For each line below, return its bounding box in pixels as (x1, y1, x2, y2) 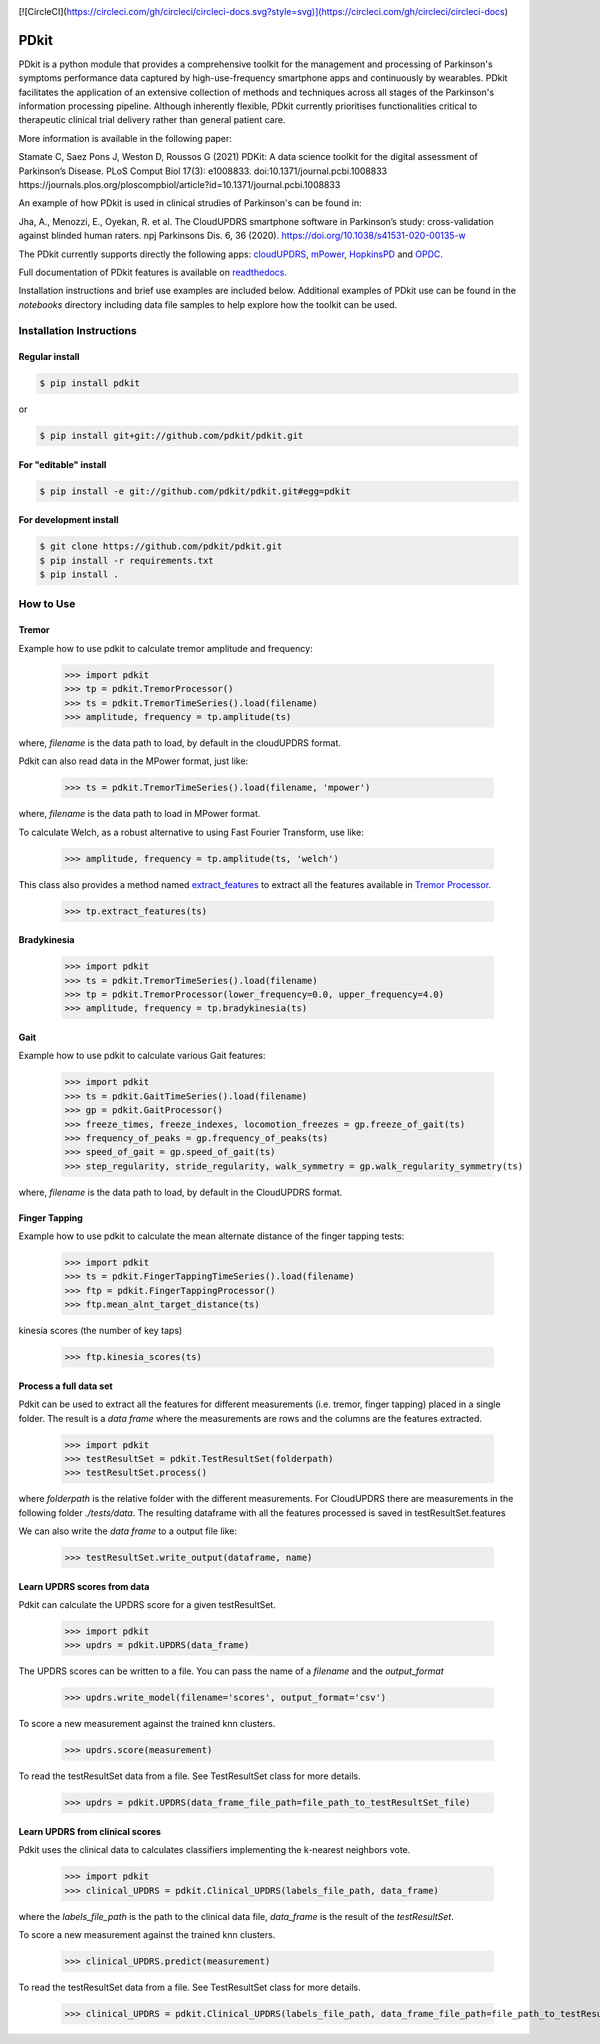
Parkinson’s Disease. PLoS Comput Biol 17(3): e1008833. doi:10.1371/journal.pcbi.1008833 (18, 165, 388, 177)
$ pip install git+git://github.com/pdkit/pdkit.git (39, 430, 304, 442)
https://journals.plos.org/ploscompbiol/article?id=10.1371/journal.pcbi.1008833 (18, 179, 341, 191)
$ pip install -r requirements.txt (39, 555, 214, 566)
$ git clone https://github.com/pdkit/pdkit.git (39, 541, 283, 552)
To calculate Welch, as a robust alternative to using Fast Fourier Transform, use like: (18, 826, 365, 838)
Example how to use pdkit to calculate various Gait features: (18, 1050, 266, 1062)
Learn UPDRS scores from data (18, 1580, 150, 1592)
